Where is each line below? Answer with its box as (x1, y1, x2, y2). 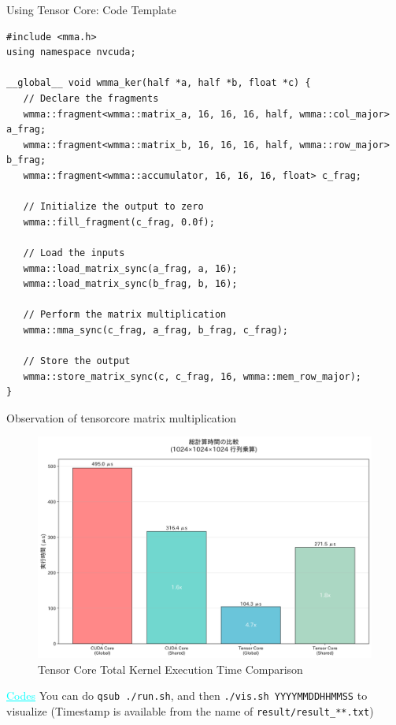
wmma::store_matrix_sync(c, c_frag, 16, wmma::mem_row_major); (23, 370, 362, 382)
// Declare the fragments (23, 92, 159, 104)
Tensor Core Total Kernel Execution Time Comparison (38, 660, 303, 677)
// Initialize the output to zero (23, 201, 204, 213)
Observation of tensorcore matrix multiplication (6, 409, 236, 426)
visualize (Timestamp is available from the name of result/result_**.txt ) (6, 703, 374, 719)
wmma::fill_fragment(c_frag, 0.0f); (23, 216, 215, 228)
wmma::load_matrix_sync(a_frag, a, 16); (23, 262, 238, 274)
